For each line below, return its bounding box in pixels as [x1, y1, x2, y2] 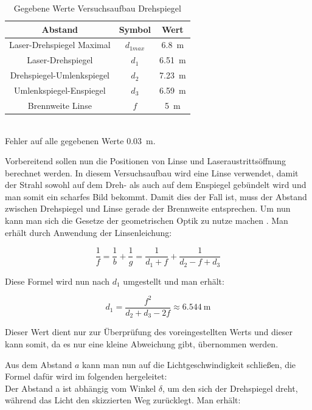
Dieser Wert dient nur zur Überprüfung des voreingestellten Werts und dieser [5, 325, 293, 338]
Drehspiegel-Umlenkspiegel [10, 69, 109, 82]
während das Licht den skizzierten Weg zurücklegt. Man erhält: [5, 394, 241, 406]
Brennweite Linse [27, 99, 92, 111]
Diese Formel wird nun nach [5, 274, 110, 287]
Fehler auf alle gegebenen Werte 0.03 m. [5, 134, 156, 147]
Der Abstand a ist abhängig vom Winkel [5, 381, 156, 394]
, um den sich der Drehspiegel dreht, [162, 381, 298, 394]
